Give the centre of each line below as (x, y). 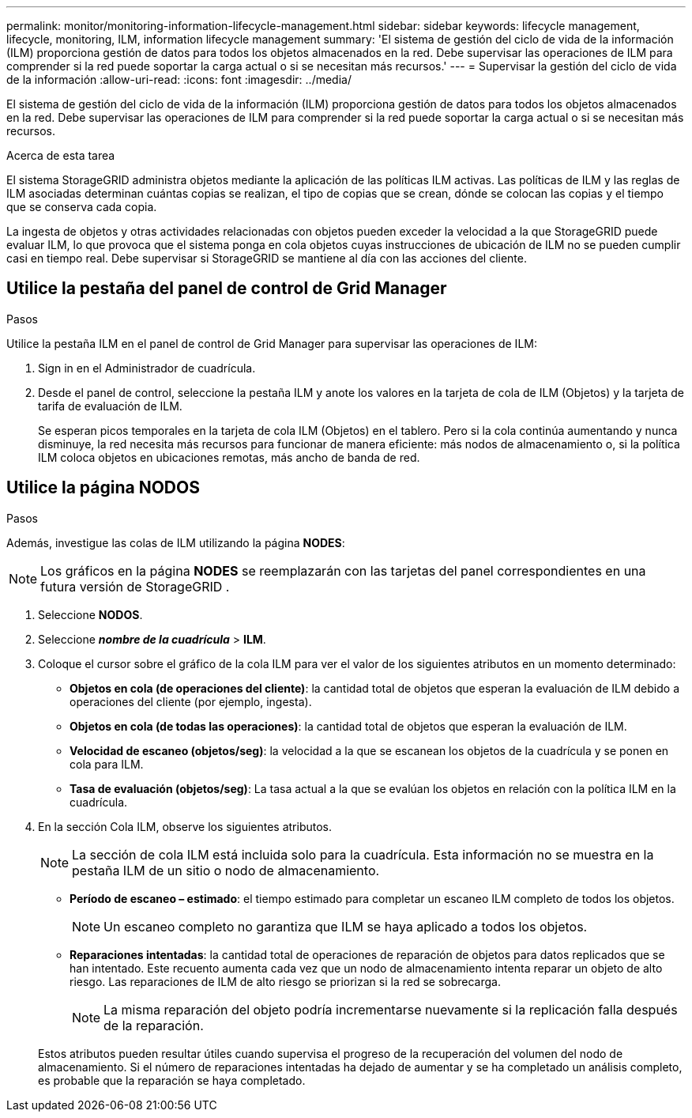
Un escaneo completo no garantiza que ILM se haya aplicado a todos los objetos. (346, 926)
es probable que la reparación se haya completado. (172, 1080)
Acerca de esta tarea (61, 155)
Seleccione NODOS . (90, 614)
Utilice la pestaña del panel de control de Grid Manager (227, 289)
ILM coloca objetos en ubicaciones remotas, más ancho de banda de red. (229, 457)
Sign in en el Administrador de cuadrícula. (147, 368)
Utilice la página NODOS (103, 488)
